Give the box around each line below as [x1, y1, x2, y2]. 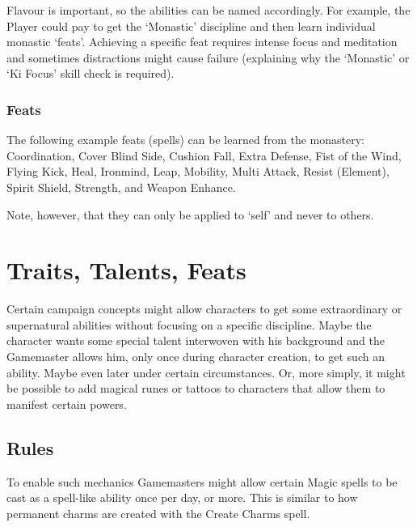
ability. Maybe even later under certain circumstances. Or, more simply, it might [6, 363, 406, 380]
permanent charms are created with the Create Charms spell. [6, 504, 310, 521]
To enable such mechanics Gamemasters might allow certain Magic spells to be [6, 473, 398, 490]
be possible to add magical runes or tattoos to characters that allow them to [6, 380, 385, 397]
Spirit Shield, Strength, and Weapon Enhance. [6, 178, 236, 195]
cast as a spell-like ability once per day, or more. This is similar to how [6, 489, 358, 506]
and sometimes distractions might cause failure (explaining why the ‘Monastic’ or [6, 49, 410, 66]
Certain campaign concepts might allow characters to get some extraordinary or [6, 300, 402, 317]
